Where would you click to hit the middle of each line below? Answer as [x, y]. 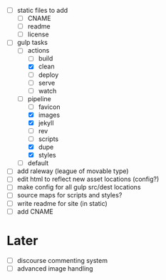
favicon [49, 107]
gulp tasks [32, 43]
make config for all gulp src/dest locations [79, 187]
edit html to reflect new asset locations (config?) [88, 179]
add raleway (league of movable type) [73, 171]
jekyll [46, 123]
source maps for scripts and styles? [69, 195]
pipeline [39, 98]
